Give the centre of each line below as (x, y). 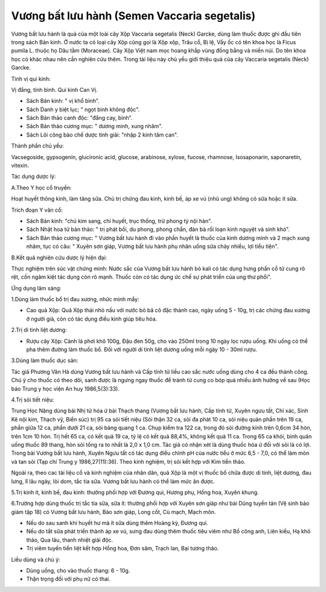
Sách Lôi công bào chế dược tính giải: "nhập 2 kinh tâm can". (102, 135)
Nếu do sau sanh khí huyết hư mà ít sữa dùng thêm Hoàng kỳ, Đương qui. (117, 523)
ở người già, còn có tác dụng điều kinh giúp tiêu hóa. (92, 319)
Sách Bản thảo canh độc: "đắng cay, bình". (79, 118)
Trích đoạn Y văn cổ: (37, 210)
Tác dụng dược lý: (34, 177)
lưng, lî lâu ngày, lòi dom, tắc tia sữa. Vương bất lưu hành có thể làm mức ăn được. (113, 481)
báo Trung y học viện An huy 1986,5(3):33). (66, 389)
